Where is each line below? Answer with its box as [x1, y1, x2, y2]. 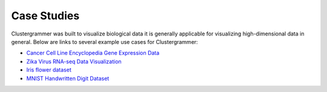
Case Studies [11, 9, 80, 22]
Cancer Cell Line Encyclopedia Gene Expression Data [26, 49, 160, 57]
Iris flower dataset [26, 66, 72, 73]
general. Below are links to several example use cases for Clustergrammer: [11, 38, 198, 45]
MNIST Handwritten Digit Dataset [26, 75, 110, 82]
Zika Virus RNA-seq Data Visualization [26, 58, 122, 65]
